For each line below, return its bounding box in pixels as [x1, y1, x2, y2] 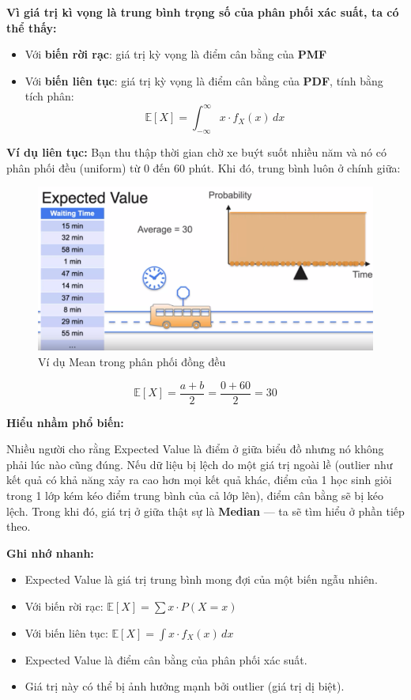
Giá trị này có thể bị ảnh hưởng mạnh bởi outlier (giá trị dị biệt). [25, 678, 345, 694]
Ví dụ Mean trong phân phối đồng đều [38, 353, 226, 369]
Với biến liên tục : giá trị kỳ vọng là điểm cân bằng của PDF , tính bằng [25, 72, 383, 89]
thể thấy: [6, 19, 57, 36]
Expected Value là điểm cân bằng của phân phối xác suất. [25, 651, 307, 668]
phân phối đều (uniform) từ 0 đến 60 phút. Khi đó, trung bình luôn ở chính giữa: [6, 159, 401, 176]
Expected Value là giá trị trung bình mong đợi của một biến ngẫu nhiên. [25, 571, 378, 588]
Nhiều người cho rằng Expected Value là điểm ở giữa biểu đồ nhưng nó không [6, 441, 384, 457]
